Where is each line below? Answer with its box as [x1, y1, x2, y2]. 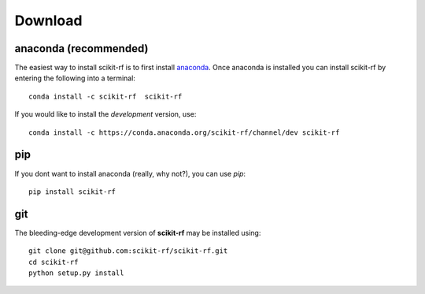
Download [14, 12, 83, 29]
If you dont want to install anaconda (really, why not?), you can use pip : [14, 169, 246, 178]
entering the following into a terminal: [14, 73, 135, 83]
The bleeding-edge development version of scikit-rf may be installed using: [14, 228, 261, 237]
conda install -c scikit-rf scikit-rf [28, 91, 183, 101]
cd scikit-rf [28, 257, 79, 266]
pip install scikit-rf [28, 187, 116, 196]
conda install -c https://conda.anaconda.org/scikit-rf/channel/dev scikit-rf [28, 128, 340, 137]
